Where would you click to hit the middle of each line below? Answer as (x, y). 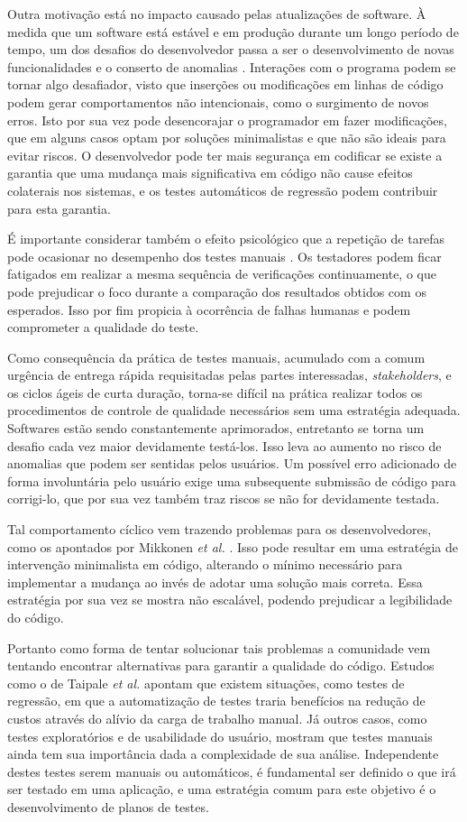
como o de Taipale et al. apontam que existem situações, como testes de (206, 683)
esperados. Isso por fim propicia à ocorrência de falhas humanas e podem (209, 309)
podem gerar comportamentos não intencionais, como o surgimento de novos (218, 102)
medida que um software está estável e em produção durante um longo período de (233, 31)
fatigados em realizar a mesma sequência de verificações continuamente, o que (222, 274)
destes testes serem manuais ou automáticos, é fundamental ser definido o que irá (232, 771)
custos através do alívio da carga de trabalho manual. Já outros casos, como (217, 718)
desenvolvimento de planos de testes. (108, 806)
